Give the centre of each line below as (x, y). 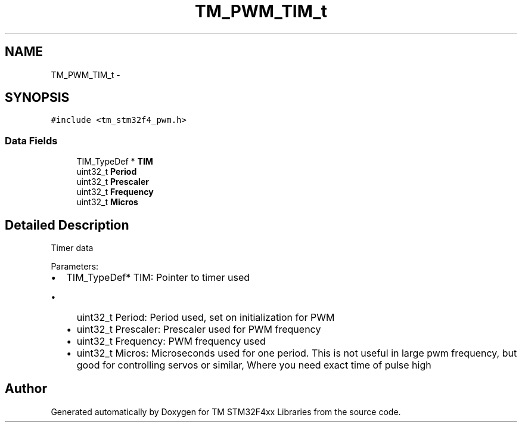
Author (26, 389)
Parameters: (75, 267)
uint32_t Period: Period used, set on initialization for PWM (206, 318)
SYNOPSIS (37, 98)
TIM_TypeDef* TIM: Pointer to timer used (158, 278)
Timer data (72, 248)
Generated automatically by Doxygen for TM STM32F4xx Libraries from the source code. (226, 411)
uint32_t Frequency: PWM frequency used (171, 341)
